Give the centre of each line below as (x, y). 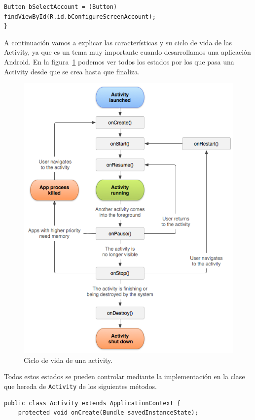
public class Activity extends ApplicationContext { (92, 403)
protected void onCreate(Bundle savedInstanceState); (108, 413)
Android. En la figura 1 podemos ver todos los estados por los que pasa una (119, 61)
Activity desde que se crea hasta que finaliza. (72, 71)
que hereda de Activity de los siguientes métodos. (80, 386)
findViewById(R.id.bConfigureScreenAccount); (80, 16)
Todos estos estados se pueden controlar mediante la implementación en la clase (125, 376)
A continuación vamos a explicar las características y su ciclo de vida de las (118, 42)
